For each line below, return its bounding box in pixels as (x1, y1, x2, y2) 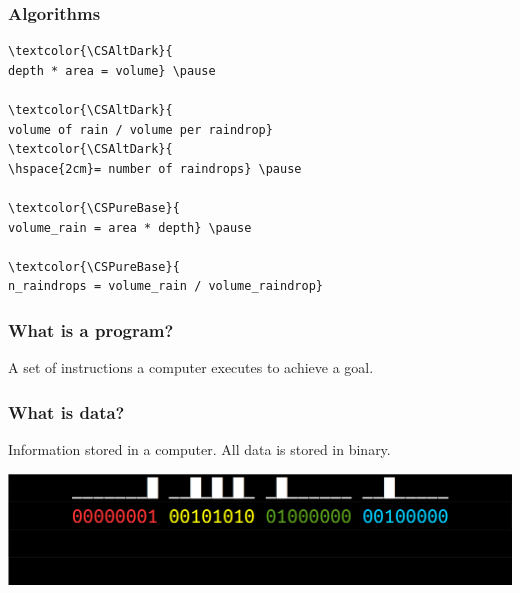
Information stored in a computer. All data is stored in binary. (8, 438, 391, 459)
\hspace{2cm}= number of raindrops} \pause (8, 161, 302, 176)
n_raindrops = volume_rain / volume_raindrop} (8, 279, 323, 294)
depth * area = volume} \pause (8, 63, 216, 78)
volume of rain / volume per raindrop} (8, 122, 273, 137)
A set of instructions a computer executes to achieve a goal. (8, 357, 374, 378)
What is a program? (8, 317, 174, 342)
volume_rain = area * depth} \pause (8, 220, 252, 235)
